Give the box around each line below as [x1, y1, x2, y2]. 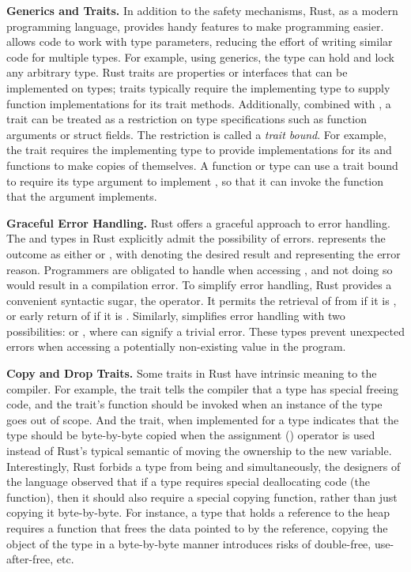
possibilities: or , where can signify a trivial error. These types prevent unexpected [6, 322, 405, 339]
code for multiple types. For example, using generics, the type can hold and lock [6, 48, 394, 65]
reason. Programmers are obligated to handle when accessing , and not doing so [6, 261, 393, 277]
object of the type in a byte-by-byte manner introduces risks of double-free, [6, 535, 371, 551]
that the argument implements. [6, 188, 157, 205]
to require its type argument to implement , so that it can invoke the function [6, 172, 384, 189]
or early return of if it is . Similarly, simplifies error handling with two [6, 307, 345, 324]
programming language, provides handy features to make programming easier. [6, 17, 384, 34]
